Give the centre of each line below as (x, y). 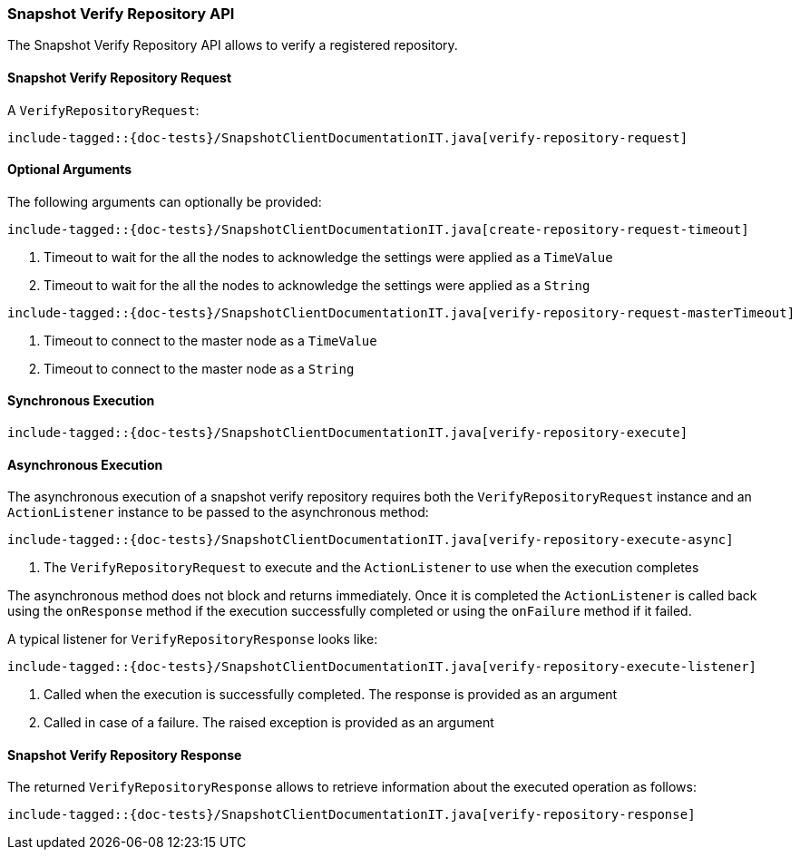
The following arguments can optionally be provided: (165, 201)
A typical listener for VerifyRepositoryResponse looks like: (193, 639)
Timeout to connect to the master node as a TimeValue (210, 340)
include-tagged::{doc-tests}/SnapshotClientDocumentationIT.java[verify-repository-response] (351, 815)
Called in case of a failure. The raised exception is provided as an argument (269, 723)
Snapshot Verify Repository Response (125, 755)
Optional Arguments (70, 170)
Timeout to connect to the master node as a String (199, 368)
